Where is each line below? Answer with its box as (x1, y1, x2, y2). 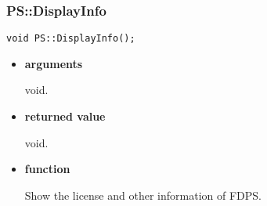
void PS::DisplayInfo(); (6, 33, 135, 45)
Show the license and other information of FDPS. (24, 186, 262, 203)
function (24, 161, 70, 177)
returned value (24, 108, 106, 125)
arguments (24, 55, 83, 71)
